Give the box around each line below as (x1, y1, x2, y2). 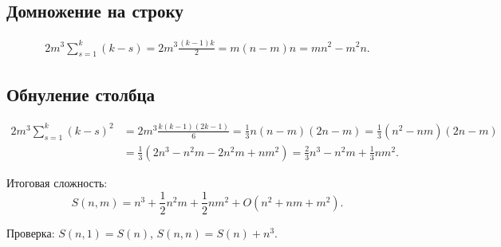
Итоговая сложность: (6, 174, 108, 190)
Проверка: (6, 224, 55, 241)
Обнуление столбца (6, 81, 156, 106)
